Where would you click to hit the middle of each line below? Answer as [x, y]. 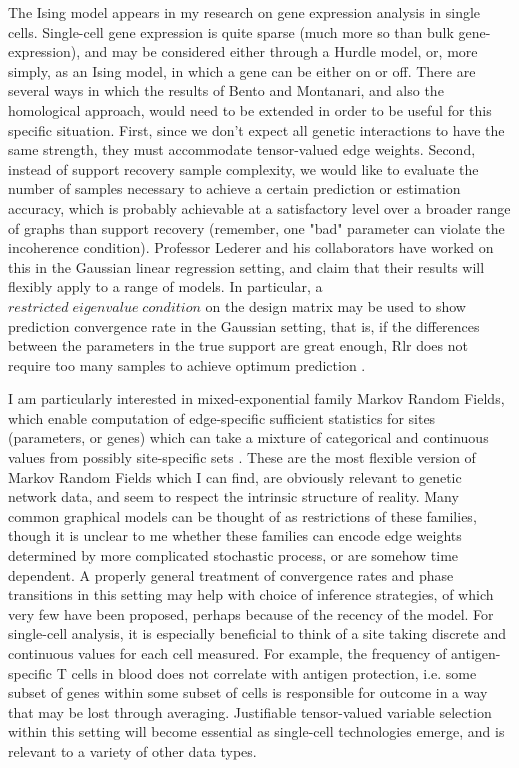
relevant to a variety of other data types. [132, 750]
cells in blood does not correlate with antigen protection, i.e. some [274, 672]
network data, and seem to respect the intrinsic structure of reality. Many [233, 496]
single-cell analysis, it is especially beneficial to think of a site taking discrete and [257, 633]
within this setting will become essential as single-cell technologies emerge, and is [256, 731]
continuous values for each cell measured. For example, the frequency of [227, 653]
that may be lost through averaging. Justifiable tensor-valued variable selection [250, 711]
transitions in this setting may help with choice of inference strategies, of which [251, 594]
